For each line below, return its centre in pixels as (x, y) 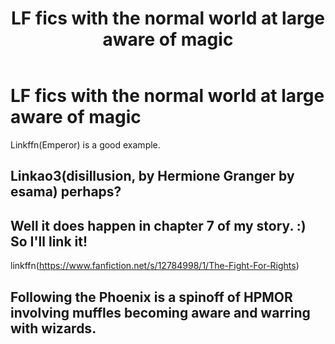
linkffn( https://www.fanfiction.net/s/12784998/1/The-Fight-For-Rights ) (155, 266)
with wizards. (53, 328)
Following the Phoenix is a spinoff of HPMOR (151, 297)
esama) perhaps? (66, 192)
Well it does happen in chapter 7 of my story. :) (158, 225)
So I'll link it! (49, 241)
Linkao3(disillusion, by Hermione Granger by (152, 176)
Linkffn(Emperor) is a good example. (85, 144)
